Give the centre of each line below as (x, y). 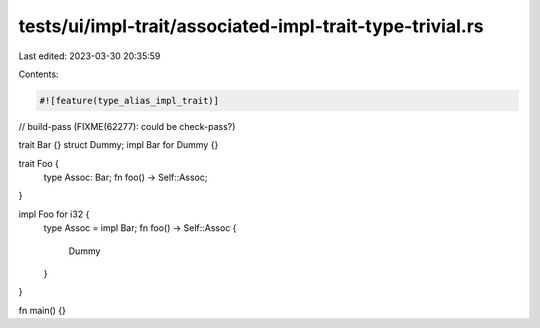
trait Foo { (39, 163)
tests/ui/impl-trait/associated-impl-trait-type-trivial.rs (251, 26)
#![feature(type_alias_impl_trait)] (129, 100)
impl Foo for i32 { (54, 214)
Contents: (38, 74)
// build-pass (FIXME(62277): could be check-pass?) (127, 126)
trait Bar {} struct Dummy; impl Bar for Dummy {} (118, 145)
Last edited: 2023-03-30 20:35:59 (89, 56)
